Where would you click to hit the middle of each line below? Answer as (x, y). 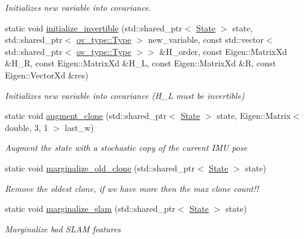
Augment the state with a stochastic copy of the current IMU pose (126, 148)
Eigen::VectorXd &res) (47, 75)
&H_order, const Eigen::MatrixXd (223, 51)
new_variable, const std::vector (206, 40)
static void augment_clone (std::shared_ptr (86, 116)
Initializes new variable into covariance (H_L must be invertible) (125, 95)
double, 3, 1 (27, 127)
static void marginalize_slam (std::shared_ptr (90, 209)
